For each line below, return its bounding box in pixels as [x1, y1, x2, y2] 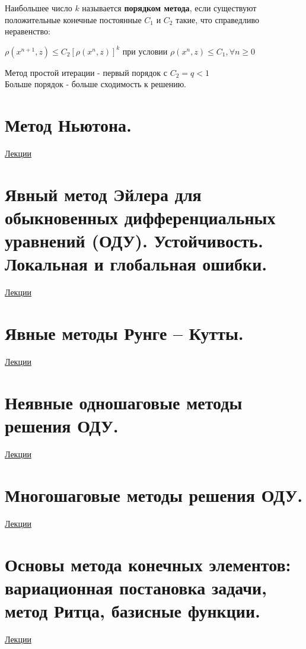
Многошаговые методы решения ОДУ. [5, 482, 303, 507]
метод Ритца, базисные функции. [5, 598, 260, 622]
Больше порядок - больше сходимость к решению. [5, 78, 186, 90]
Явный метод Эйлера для [5, 182, 202, 206]
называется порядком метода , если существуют [82, 2, 257, 14]
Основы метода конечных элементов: [5, 552, 291, 576]
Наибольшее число [5, 2, 72, 14]
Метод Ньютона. [5, 113, 132, 137]
